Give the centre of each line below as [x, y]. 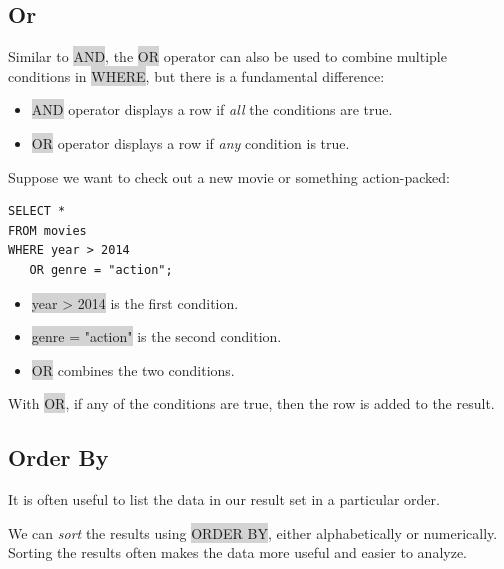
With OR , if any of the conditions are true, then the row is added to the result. [251, 403]
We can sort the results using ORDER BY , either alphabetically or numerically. [253, 532]
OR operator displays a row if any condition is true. [190, 142]
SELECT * [37, 211]
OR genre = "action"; [101, 269]
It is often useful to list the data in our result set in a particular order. [224, 499]
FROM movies [47, 230]
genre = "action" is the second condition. [156, 336]
